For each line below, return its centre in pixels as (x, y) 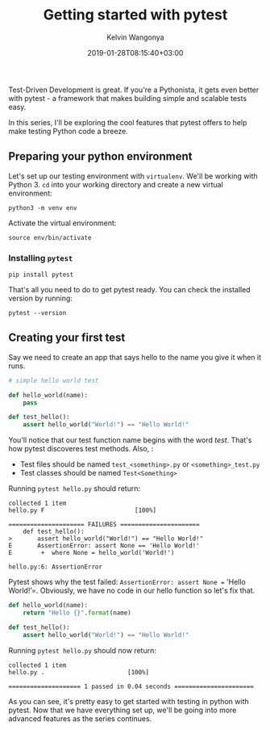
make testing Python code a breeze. (69, 131)
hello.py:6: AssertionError (56, 567)
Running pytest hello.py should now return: (83, 650)
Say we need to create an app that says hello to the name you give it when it (135, 357)
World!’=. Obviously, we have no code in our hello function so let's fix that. (132, 590)
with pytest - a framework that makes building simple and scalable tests (128, 98)
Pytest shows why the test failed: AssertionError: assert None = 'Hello (127, 582)
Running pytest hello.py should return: (75, 489)
